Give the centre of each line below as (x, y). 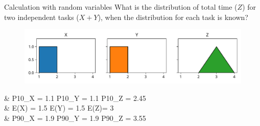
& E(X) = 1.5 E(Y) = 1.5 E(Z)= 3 (59, 108)
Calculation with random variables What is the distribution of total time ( (121, 7)
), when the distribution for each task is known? (173, 17)
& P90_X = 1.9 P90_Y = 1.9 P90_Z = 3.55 (75, 118)
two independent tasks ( (42, 17)
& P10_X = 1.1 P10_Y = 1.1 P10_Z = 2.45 (75, 98)
